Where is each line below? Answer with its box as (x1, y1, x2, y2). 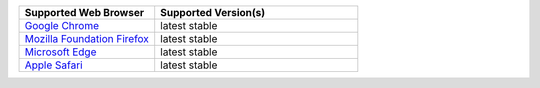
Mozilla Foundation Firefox (24, 32, 150, 45)
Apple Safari (24, 58, 84, 72)
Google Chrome (24, 19, 100, 32)
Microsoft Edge (24, 45, 97, 59)
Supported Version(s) (160, 6, 266, 19)
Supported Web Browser (24, 6, 145, 19)
